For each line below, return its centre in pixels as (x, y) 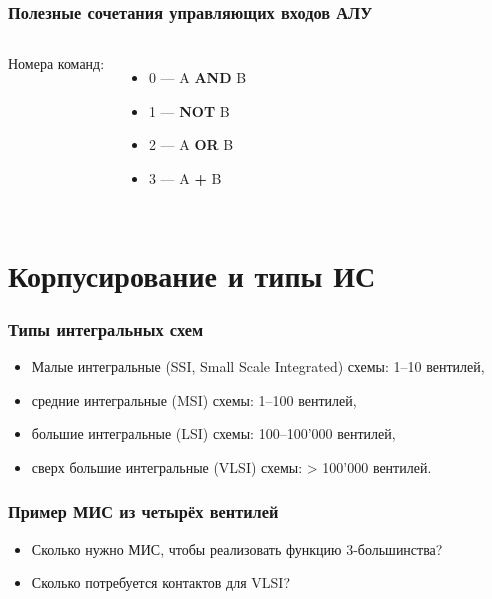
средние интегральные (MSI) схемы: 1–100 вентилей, (194, 399)
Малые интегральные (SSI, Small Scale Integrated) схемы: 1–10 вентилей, (258, 366)
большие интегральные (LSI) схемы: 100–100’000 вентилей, (213, 433)
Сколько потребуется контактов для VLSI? (161, 582)
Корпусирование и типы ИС (192, 274)
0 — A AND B (197, 77)
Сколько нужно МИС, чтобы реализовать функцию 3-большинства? (237, 548)
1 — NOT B (189, 110)
